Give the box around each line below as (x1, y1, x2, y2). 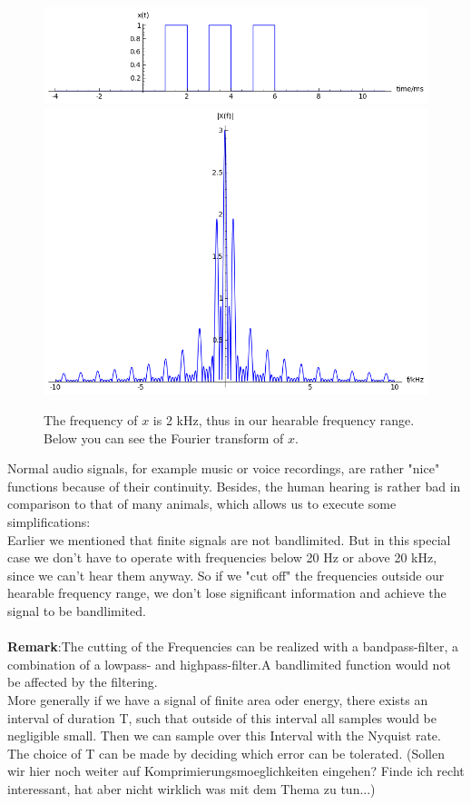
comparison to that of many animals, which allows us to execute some (7, 494, 397, 513)
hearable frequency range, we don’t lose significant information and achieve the (7, 583, 446, 602)
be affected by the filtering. (7, 672, 158, 691)
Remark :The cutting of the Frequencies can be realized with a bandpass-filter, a (7, 637, 458, 656)
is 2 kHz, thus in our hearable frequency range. (152, 411, 415, 429)
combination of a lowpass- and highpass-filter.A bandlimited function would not (7, 654, 451, 673)
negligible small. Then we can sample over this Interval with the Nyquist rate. (7, 726, 441, 745)
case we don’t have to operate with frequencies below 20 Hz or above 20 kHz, (7, 548, 437, 567)
